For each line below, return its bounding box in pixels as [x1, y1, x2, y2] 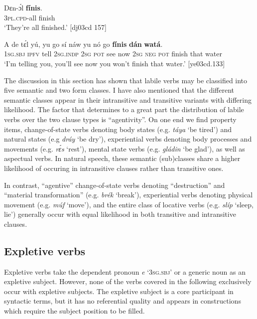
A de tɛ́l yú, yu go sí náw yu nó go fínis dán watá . [4, 38, 163, 49]
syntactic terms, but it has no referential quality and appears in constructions [4, 296, 241, 306]
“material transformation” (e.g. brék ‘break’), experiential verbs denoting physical [4, 189, 253, 200]
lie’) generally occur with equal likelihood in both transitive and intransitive [4, 209, 236, 219]
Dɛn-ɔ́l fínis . [4, 2, 42, 12]
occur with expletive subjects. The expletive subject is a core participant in [4, 286, 234, 296]
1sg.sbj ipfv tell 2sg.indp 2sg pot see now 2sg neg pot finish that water [4, 48, 222, 59]
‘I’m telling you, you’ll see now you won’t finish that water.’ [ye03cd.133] [4, 58, 225, 68]
